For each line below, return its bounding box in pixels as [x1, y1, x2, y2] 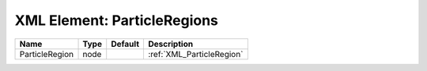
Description [147, 38, 194, 49]
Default [111, 38, 140, 49]
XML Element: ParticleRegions [14, 12, 219, 29]
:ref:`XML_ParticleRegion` [147, 48, 244, 59]
